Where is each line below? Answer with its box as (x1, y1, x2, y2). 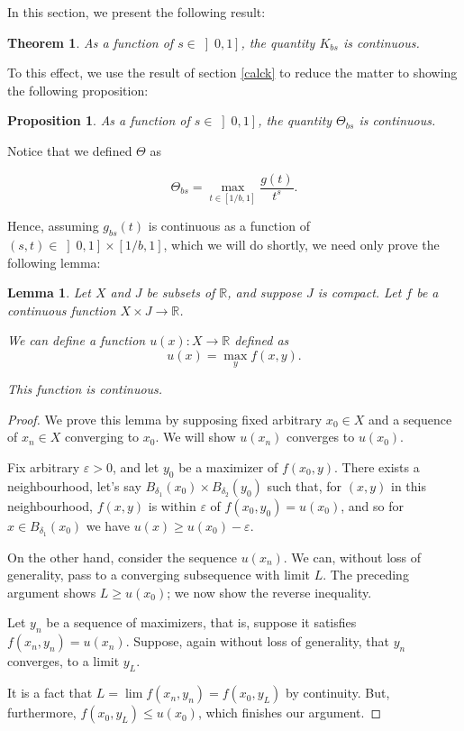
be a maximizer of (178, 458, 278, 477)
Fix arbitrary (7, 458, 80, 477)
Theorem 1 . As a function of (7, 32, 174, 51)
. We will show (155, 427, 236, 446)
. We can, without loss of (283, 547, 422, 566)
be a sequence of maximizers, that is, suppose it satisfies (46, 613, 357, 632)
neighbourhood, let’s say (7, 476, 141, 495)
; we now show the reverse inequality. (167, 582, 372, 601)
